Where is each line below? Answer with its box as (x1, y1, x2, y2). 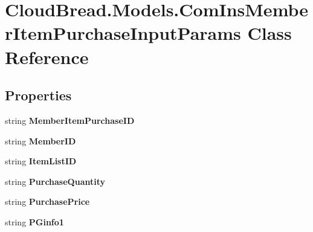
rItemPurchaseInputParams (5, 21, 241, 45)
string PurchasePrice (5, 195, 90, 208)
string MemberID (5, 134, 76, 147)
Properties (5, 86, 72, 105)
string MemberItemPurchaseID (5, 114, 135, 126)
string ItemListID (5, 155, 77, 167)
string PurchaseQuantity (5, 175, 105, 187)
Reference (5, 44, 89, 69)
